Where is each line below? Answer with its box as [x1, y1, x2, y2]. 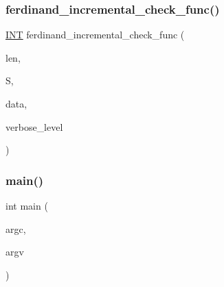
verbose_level [5, 119, 63, 134]
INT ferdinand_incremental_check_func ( [5, 27, 185, 42]
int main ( [5, 199, 48, 212]
